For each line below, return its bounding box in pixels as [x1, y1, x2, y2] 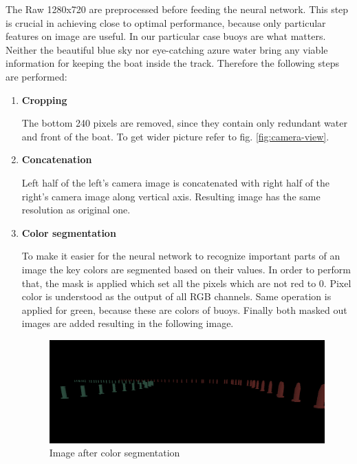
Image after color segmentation [49, 445, 180, 460]
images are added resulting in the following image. [21, 316, 234, 330]
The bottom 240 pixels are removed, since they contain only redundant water [21, 116, 347, 130]
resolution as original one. [21, 202, 131, 217]
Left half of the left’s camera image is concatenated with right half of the [21, 175, 330, 189]
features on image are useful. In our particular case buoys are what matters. [6, 29, 326, 43]
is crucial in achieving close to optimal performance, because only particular [6, 15, 326, 30]
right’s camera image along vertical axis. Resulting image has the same [21, 189, 321, 203]
